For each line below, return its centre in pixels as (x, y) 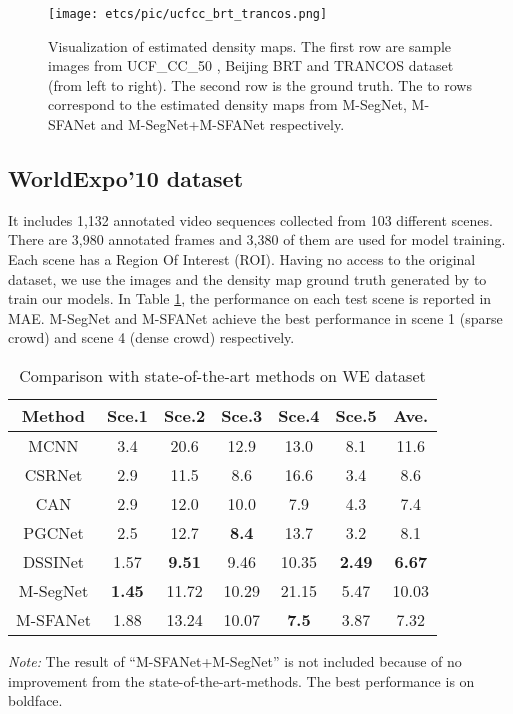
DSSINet (53, 561)
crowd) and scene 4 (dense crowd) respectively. (151, 337)
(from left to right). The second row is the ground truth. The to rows (260, 84)
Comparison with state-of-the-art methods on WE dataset (222, 375)
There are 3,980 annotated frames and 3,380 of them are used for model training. (257, 239)
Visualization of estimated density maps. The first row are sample (250, 45)
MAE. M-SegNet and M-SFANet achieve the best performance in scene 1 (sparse (255, 317)
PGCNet (53, 532)
